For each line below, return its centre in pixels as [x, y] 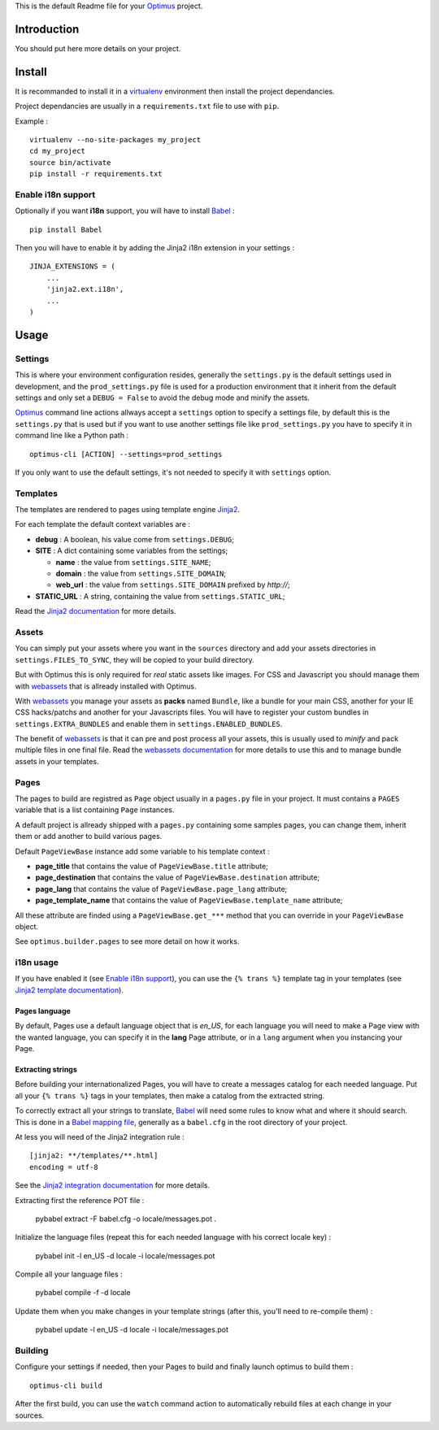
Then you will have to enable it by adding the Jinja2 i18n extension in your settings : [155, 248]
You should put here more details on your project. [98, 48]
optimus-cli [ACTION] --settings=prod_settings [126, 454]
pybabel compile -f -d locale [83, 1293]
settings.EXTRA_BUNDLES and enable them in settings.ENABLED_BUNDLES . [149, 724]
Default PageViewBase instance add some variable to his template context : [142, 851]
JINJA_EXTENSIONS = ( [72, 267]
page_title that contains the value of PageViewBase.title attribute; [152, 866]
